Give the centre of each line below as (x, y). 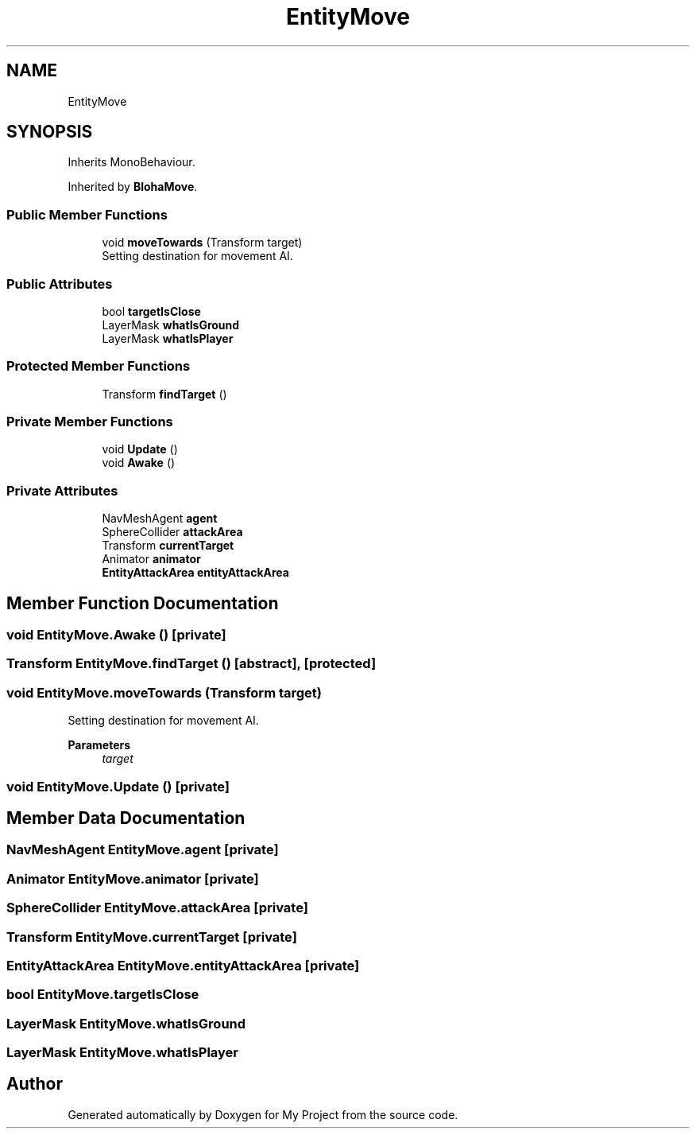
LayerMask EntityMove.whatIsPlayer (123, 1052)
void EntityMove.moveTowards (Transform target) (164, 692)
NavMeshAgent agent (160, 519)
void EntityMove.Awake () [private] (116, 635)
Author (35, 1084)
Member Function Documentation (143, 603)
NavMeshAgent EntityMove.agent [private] (143, 850)
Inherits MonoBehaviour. (131, 162)
